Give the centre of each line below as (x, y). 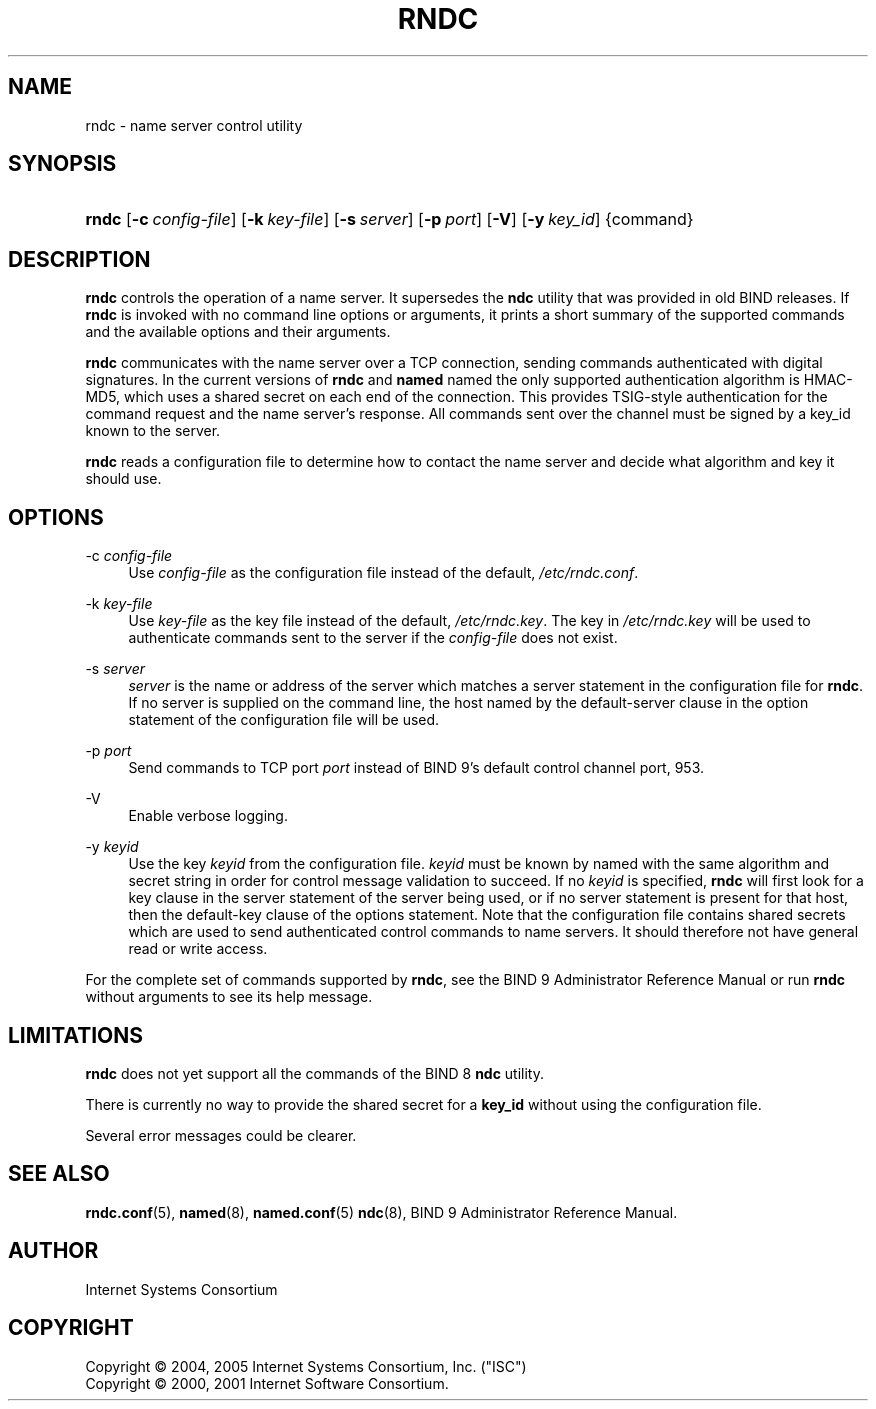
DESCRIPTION (79, 259)
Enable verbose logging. (208, 816)
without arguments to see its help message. (229, 997)
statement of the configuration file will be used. (284, 720)
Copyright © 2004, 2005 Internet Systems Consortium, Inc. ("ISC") (306, 1366)
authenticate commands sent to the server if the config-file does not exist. (373, 638)
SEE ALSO (59, 1174)
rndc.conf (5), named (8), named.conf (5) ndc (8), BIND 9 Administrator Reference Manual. (381, 1212)
